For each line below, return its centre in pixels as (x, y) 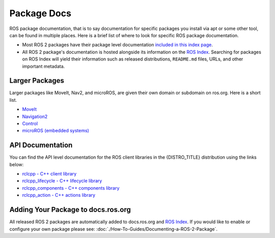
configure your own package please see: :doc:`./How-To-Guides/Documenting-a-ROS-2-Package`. (114, 229)
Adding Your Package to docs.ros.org (70, 210)
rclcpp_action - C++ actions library (59, 195)
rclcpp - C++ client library (49, 174)
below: (17, 164)
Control (30, 123)
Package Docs (40, 13)
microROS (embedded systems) (56, 131)
